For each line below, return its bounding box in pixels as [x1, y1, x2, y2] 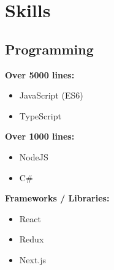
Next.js [19, 253, 47, 266]
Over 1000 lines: [5, 130, 75, 143]
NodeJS [19, 150, 48, 163]
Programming [5, 39, 94, 58]
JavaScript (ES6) [19, 89, 83, 102]
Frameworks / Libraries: [5, 192, 110, 204]
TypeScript [19, 109, 61, 122]
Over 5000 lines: [5, 68, 75, 81]
